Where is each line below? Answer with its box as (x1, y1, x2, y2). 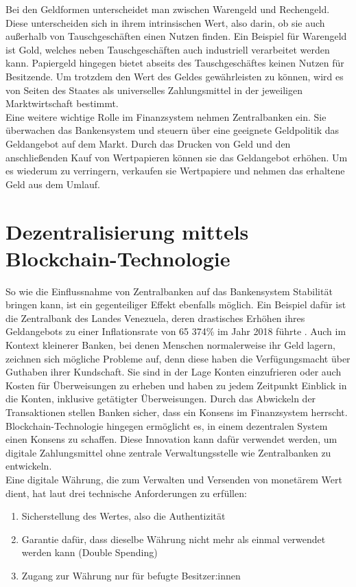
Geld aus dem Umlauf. (5, 176, 100, 191)
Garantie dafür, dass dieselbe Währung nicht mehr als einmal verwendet (21, 531, 326, 546)
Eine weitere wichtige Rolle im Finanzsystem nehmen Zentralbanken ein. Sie (5, 109, 327, 124)
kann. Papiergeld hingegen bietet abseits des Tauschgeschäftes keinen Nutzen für (5, 56, 344, 70)
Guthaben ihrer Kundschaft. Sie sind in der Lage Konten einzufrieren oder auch (5, 365, 342, 379)
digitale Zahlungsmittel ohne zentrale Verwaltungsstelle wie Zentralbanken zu (5, 445, 331, 459)
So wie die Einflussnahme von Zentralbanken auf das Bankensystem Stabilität (5, 284, 333, 298)
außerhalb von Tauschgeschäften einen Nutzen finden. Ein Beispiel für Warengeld (5, 29, 347, 43)
